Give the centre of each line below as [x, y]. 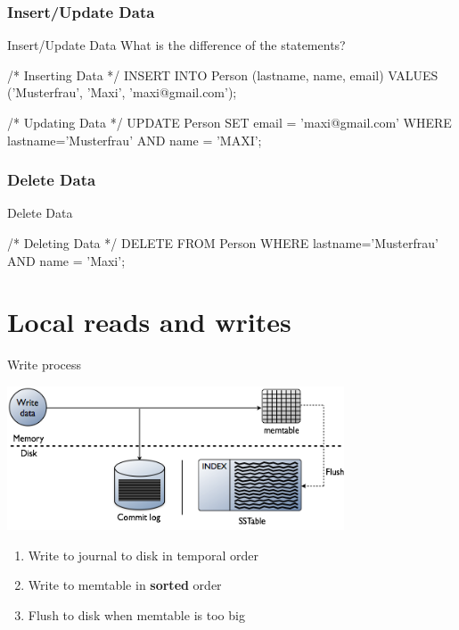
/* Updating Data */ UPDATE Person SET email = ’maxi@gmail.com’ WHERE [229, 122]
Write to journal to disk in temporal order [143, 555]
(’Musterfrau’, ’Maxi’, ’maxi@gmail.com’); [122, 92]
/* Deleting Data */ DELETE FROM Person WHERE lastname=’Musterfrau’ [223, 243]
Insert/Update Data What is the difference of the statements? [176, 45]
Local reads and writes [149, 322]
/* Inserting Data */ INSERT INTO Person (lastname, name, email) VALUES [223, 75]
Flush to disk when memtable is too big [136, 614]
